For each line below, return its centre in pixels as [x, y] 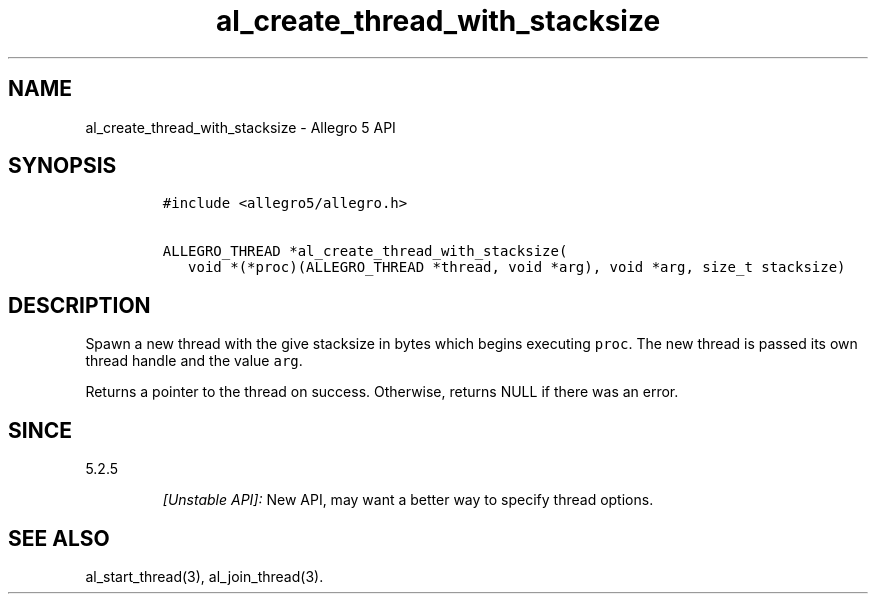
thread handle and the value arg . [194, 361]
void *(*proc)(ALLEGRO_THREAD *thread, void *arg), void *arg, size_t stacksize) [517, 267]
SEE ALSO [59, 538]
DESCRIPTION [79, 305]
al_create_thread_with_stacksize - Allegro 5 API [240, 127]
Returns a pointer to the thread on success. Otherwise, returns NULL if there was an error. [382, 392]
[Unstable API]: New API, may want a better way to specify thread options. [408, 500]
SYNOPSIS [62, 166]
